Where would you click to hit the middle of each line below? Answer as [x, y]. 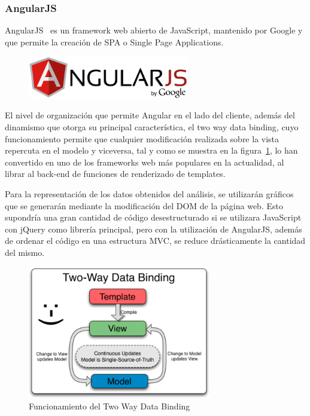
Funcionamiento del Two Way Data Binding [110, 406]
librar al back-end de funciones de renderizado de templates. [115, 174]
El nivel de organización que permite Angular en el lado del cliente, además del [150, 115]
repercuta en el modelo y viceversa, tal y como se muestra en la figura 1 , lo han [151, 150]
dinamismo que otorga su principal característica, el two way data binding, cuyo [152, 127]
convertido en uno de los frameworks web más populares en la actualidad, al [145, 162]
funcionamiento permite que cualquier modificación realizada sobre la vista [142, 138]
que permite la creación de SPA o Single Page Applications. [114, 42]
